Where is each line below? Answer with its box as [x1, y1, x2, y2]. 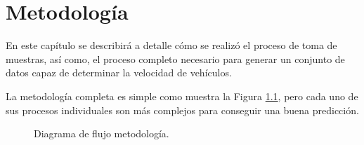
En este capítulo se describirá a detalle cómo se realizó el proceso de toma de [6, 38, 337, 53]
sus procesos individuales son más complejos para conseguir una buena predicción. [6, 102, 359, 117]
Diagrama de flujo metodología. [34, 126, 169, 141]
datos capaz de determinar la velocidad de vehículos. [6, 65, 232, 80]
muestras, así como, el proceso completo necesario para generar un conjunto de [6, 51, 345, 66]
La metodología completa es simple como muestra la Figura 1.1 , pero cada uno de [6, 88, 358, 103]
